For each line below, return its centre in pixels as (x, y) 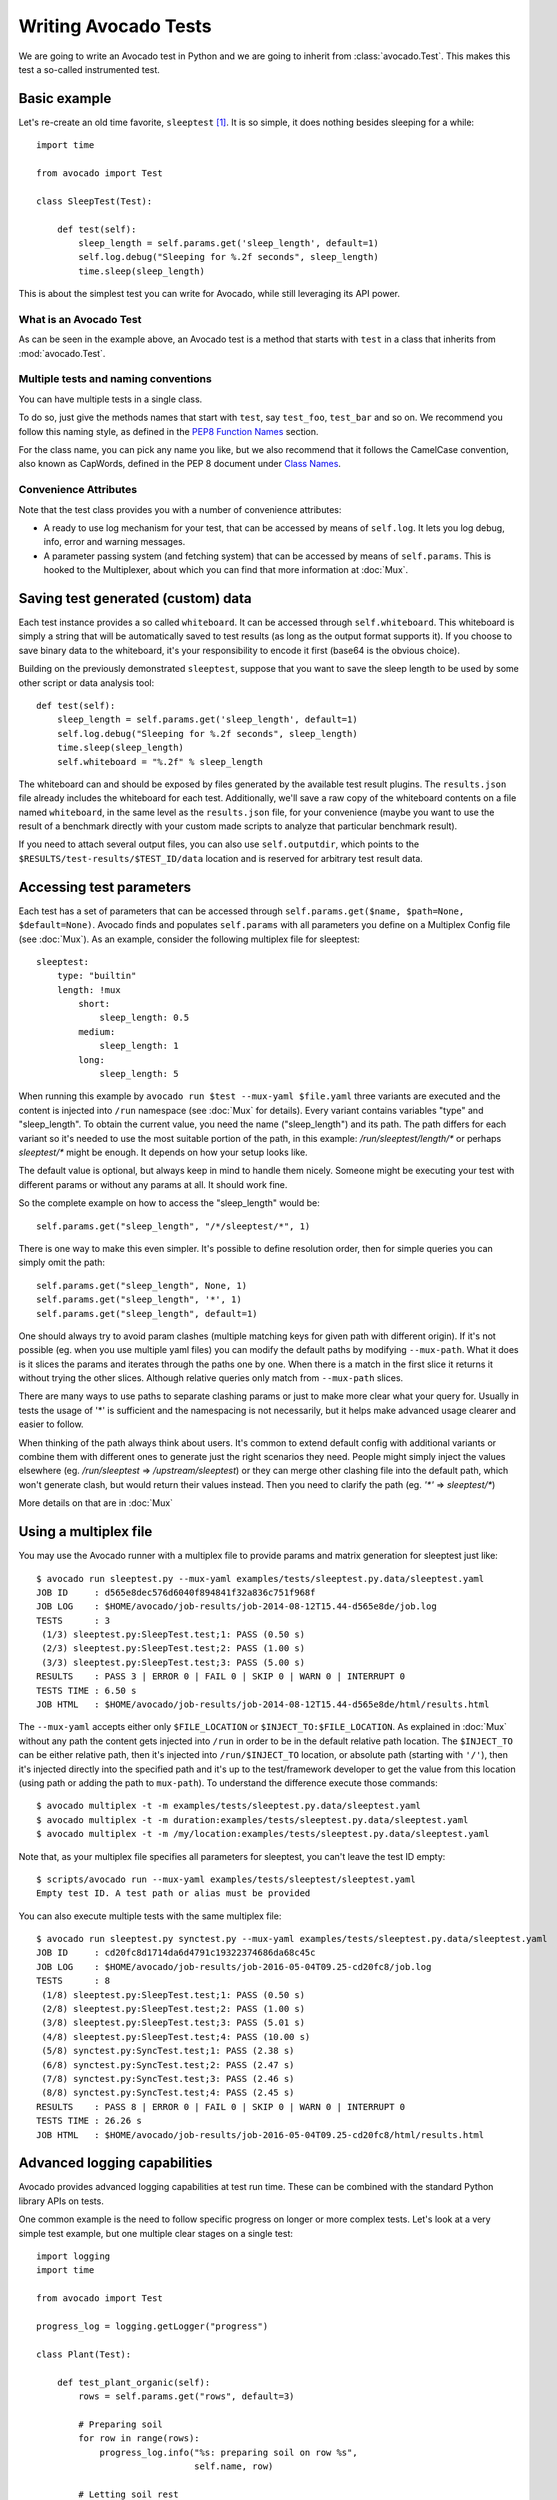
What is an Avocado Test (80, 319)
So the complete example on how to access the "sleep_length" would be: (169, 1203)
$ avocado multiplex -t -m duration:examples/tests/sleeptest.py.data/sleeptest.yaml (252, 1819)
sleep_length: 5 (139, 1074)
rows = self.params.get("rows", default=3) (186, 2396)
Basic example (65, 98)
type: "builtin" (96, 976)
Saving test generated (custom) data (135, 598)
